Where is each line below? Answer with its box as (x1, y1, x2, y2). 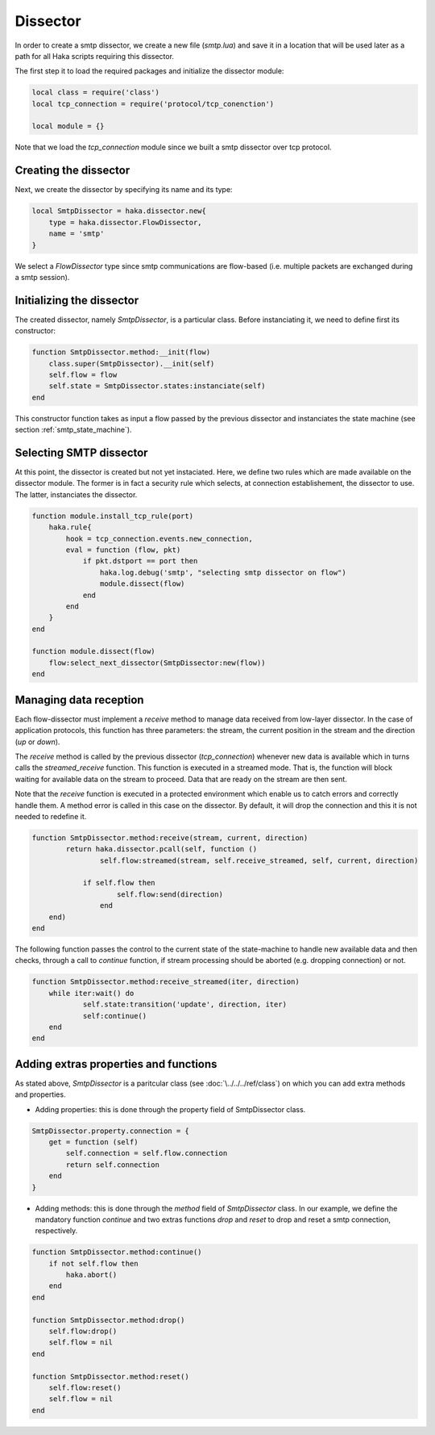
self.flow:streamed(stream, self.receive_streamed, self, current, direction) (99, 856, 419, 865)
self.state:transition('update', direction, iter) (82, 1000, 288, 1009)
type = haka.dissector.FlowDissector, (48, 218, 202, 227)
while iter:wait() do (48, 989, 135, 998)
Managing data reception (14, 692, 144, 706)
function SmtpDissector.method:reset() (31, 1372, 189, 1381)
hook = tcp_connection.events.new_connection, (65, 533, 253, 543)
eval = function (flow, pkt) (65, 545, 181, 554)
